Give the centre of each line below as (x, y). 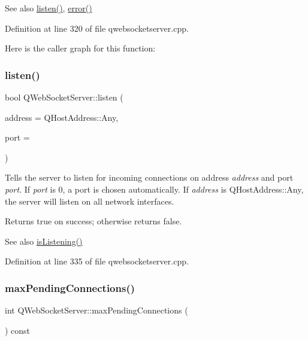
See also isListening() (44, 241)
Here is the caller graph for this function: (80, 48)
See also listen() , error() (49, 8)
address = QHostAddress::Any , (62, 117)
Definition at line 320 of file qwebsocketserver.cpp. (97, 28)
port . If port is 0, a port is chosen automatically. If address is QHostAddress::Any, (154, 189)
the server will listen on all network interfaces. (90, 201)
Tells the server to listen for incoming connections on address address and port (149, 177)
